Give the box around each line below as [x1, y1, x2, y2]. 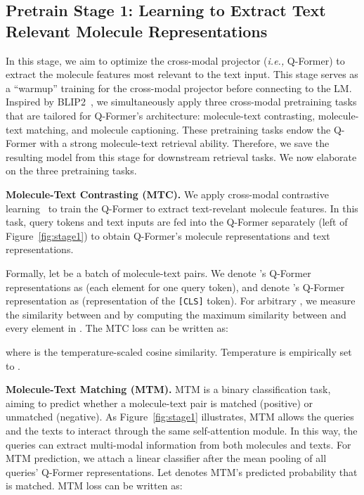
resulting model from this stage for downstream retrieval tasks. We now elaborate [6, 149, 357, 164]
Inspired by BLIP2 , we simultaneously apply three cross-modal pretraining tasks [6, 94, 357, 109]
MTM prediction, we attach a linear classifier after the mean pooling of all [6, 451, 327, 465]
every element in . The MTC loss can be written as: [6, 321, 228, 335]
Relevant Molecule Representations [6, 20, 268, 41]
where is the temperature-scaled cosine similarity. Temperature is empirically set [6, 344, 352, 359]
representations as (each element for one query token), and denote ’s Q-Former [6, 279, 345, 294]
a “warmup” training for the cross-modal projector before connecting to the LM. [6, 80, 352, 95]
